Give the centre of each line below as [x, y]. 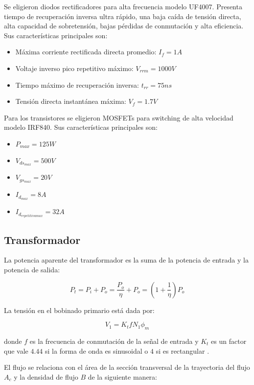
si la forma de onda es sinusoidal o [97, 350]
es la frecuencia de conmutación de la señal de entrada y [114, 341]
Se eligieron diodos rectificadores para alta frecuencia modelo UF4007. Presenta [123, 6]
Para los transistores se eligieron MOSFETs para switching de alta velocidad [119, 117]
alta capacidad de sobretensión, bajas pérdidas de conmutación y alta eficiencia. [124, 26]
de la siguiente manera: [122, 376]
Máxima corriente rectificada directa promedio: [86, 52]
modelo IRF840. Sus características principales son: [81, 127]
